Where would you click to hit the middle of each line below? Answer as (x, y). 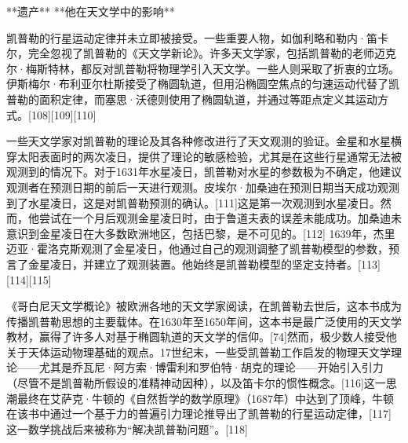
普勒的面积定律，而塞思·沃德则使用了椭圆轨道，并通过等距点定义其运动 (192, 99)
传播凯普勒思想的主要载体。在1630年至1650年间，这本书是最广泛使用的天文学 (204, 321)
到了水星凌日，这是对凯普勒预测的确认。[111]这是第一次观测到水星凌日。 (193, 202)
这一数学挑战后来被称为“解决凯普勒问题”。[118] (127, 428)
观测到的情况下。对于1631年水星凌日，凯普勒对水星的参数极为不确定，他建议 (204, 172)
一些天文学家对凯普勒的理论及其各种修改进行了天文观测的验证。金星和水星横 (204, 141)
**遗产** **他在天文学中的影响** (91, 11)
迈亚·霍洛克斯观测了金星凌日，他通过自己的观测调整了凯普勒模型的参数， (197, 249)
